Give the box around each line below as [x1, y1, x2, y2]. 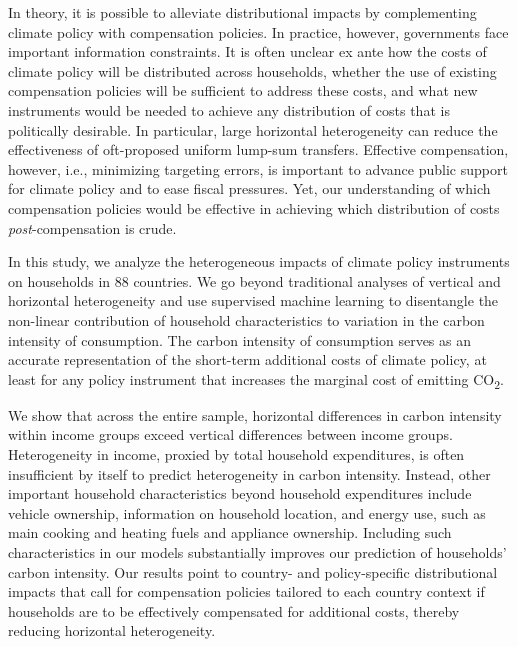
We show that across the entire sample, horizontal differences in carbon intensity [8, 404, 502, 425]
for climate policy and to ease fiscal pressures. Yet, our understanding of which [8, 178, 491, 199]
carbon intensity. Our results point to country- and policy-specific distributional [8, 561, 498, 582]
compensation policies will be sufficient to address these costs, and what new [8, 80, 478, 101]
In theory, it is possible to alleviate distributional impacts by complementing [8, 2, 477, 22]
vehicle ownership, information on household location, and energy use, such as [8, 502, 486, 523]
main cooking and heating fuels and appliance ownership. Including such [8, 522, 452, 543]
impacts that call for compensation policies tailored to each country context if [8, 581, 485, 602]
